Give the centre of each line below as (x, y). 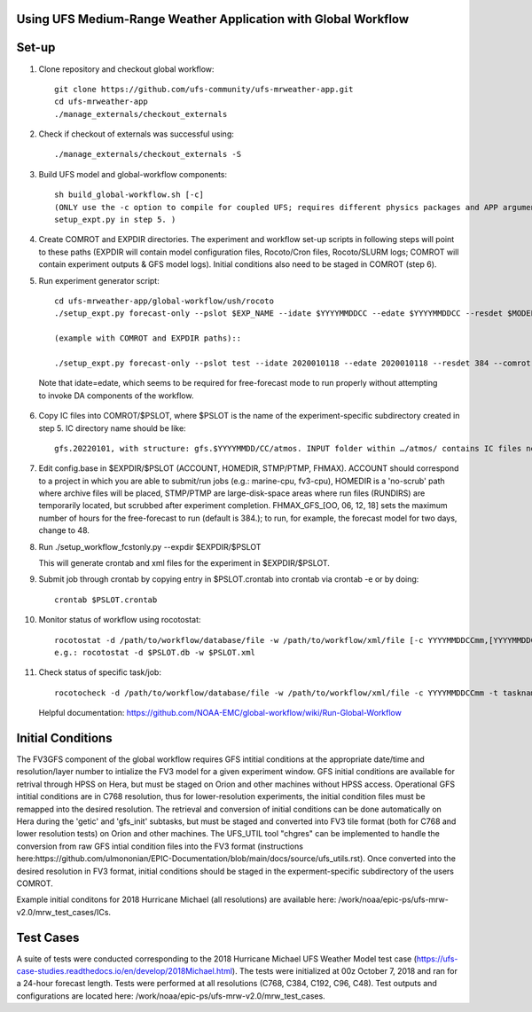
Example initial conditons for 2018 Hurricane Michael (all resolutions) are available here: (176, 899)
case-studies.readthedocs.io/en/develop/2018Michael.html (125, 971)
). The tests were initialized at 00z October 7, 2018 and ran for (345, 971)
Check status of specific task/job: (100, 672)
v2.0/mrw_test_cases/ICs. (63, 912)
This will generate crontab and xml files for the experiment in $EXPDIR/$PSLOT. (184, 563)
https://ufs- (437, 959)
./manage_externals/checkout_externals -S (148, 154)
